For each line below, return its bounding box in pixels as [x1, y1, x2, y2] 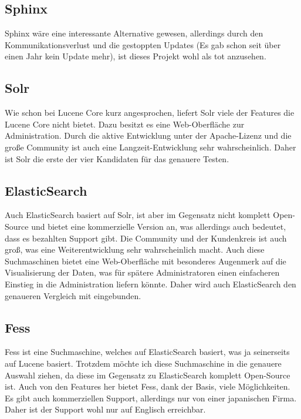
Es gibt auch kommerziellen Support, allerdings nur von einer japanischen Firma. [5, 391, 297, 404]
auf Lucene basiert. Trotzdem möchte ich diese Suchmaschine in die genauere [5, 357, 282, 369]
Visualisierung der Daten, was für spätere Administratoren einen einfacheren [5, 266, 280, 279]
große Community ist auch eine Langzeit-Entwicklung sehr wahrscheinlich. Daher [5, 140, 296, 153]
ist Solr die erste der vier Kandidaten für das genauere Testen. [5, 152, 229, 165]
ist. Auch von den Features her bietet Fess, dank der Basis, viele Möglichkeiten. [5, 380, 290, 393]
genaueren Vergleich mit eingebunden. [5, 289, 141, 301]
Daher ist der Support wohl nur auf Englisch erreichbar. [5, 403, 206, 415]
